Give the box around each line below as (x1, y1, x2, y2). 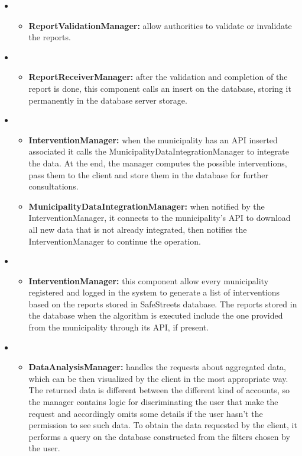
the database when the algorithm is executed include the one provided (28, 309, 283, 322)
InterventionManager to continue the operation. (28, 235, 202, 247)
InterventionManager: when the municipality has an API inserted (28, 133, 278, 146)
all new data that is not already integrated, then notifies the (28, 223, 247, 235)
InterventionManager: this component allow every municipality (28, 274, 269, 287)
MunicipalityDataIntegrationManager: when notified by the (28, 200, 265, 212)
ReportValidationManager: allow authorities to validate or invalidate (28, 19, 292, 31)
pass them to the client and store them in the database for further (28, 168, 268, 181)
